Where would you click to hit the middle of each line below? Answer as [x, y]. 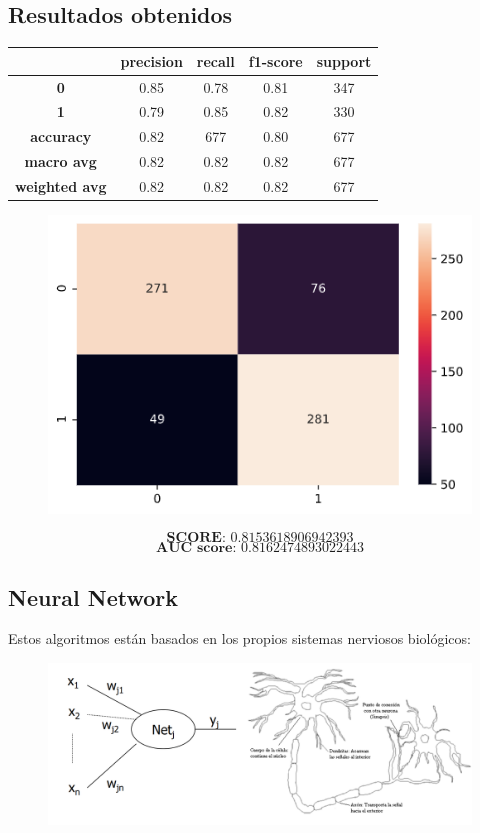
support [344, 60]
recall [215, 60]
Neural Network [93, 596]
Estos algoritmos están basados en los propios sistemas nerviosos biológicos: [239, 638]
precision [151, 60]
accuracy [61, 136]
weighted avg [61, 185]
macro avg [60, 161]
